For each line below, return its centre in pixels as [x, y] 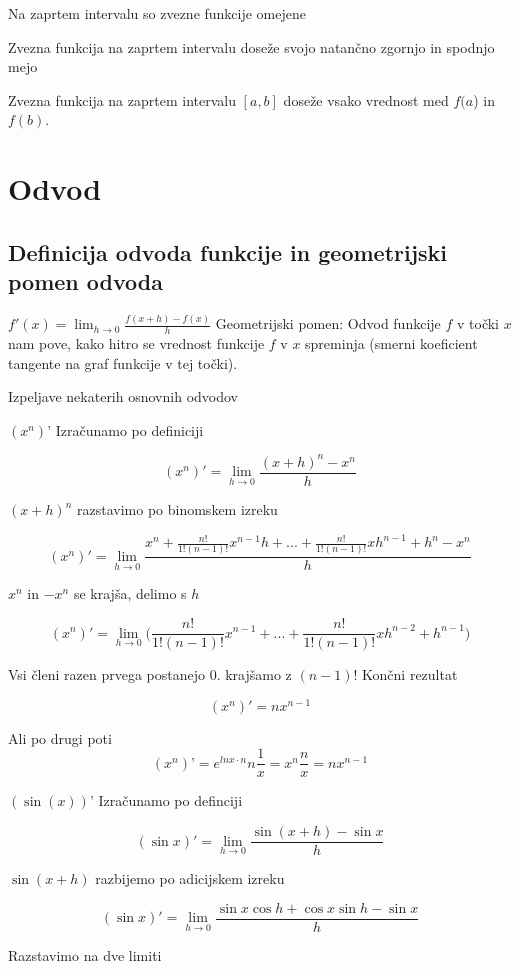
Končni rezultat [410, 674]
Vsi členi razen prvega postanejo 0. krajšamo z [150, 674]
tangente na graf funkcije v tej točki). [123, 362]
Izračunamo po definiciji [129, 429]
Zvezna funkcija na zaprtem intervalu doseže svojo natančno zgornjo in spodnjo [251, 46]
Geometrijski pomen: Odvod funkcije [328, 323]
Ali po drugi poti [60, 737]
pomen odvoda [85, 281]
